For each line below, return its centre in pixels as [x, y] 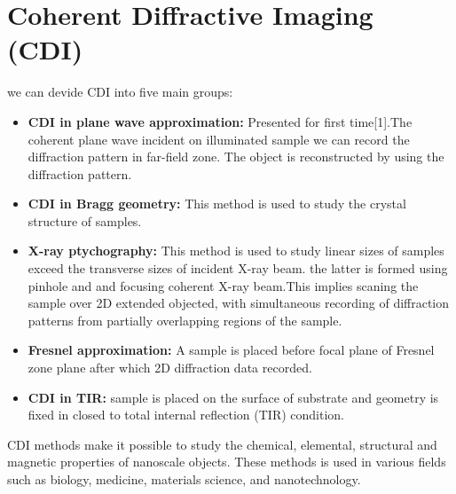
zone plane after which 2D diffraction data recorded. [170, 368]
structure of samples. [85, 220]
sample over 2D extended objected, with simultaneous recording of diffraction [239, 303]
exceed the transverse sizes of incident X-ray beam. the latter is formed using [238, 268]
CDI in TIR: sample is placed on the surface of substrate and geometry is [233, 397]
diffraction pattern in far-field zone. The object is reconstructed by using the [236, 157]
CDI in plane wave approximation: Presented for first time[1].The [220, 121]
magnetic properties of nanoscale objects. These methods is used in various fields [227, 462]
